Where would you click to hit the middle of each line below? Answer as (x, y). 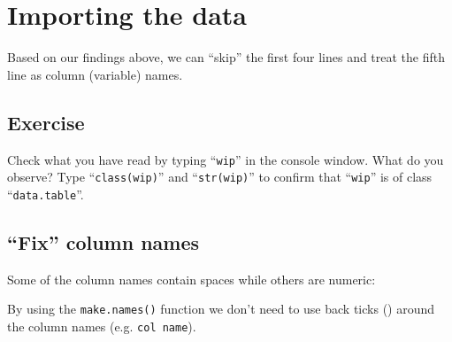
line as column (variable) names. (95, 74)
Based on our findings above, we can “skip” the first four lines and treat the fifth (226, 57)
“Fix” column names (103, 241)
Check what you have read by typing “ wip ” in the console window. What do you (226, 159)
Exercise (46, 122)
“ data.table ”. (46, 194)
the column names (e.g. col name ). (102, 326)
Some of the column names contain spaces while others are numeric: (192, 279)
